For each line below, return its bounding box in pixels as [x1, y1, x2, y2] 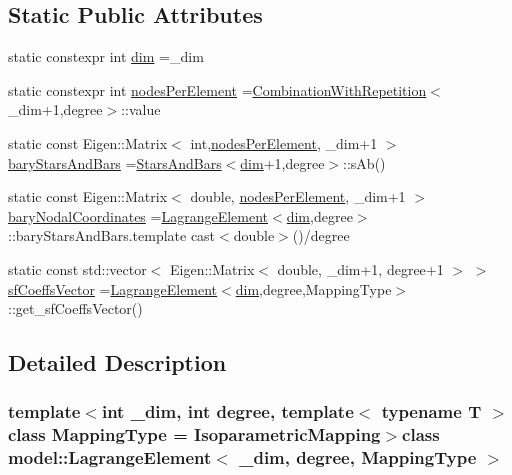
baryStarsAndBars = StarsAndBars [8, 152, 222, 173]
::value [121, 99, 161, 120]
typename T [381, 399, 482, 424]
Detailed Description [8, 347, 227, 378]
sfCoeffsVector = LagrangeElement [8, 278, 218, 299]
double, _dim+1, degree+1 [277, 258, 444, 279]
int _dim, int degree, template [101, 399, 354, 424]
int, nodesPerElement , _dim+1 [190, 132, 378, 153]
